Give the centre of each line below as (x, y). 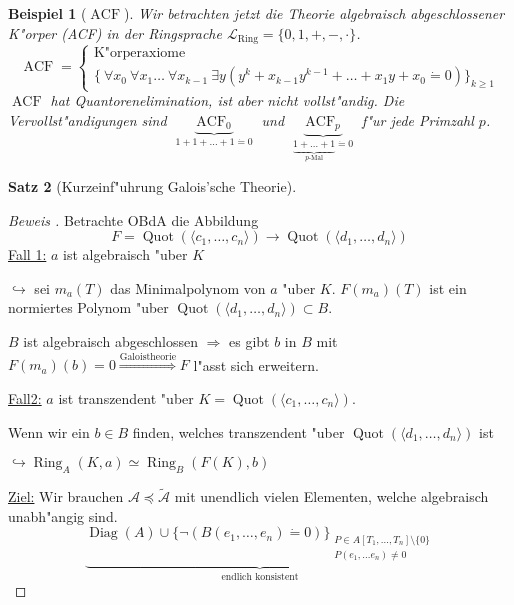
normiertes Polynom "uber (88, 307)
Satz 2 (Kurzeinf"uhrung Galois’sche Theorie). (152, 186)
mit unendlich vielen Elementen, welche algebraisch (331, 496)
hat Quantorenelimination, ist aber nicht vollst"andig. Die (227, 100)
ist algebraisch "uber (125, 254)
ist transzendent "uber (126, 397)
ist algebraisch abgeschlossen (110, 341)
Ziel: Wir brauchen (66, 496)
